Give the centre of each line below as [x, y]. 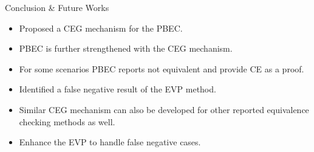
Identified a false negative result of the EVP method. [118, 89]
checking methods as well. [67, 121]
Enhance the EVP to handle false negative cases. [110, 142]
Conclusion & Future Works [57, 7]
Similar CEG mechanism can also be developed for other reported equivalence [164, 109]
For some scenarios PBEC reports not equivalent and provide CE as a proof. [162, 68]
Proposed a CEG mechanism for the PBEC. [101, 28]
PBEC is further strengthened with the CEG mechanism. [126, 48]
